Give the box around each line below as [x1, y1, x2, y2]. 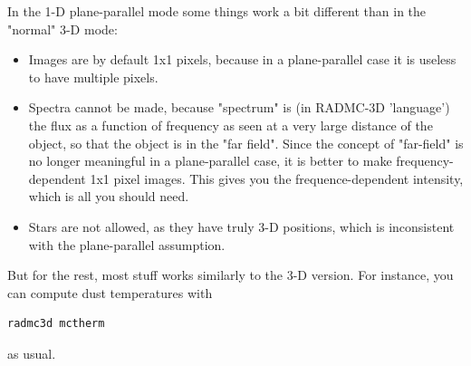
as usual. [7, 343, 56, 362]
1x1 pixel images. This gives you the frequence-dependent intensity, [90, 169, 464, 188]
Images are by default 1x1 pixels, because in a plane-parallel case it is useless [28, 50, 457, 69]
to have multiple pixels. [28, 67, 159, 86]
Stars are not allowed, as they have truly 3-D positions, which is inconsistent [28, 217, 455, 236]
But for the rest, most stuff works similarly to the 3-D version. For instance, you [7, 265, 454, 284]
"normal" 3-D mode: [7, 19, 118, 38]
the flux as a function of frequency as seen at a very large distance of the [28, 115, 433, 134]
